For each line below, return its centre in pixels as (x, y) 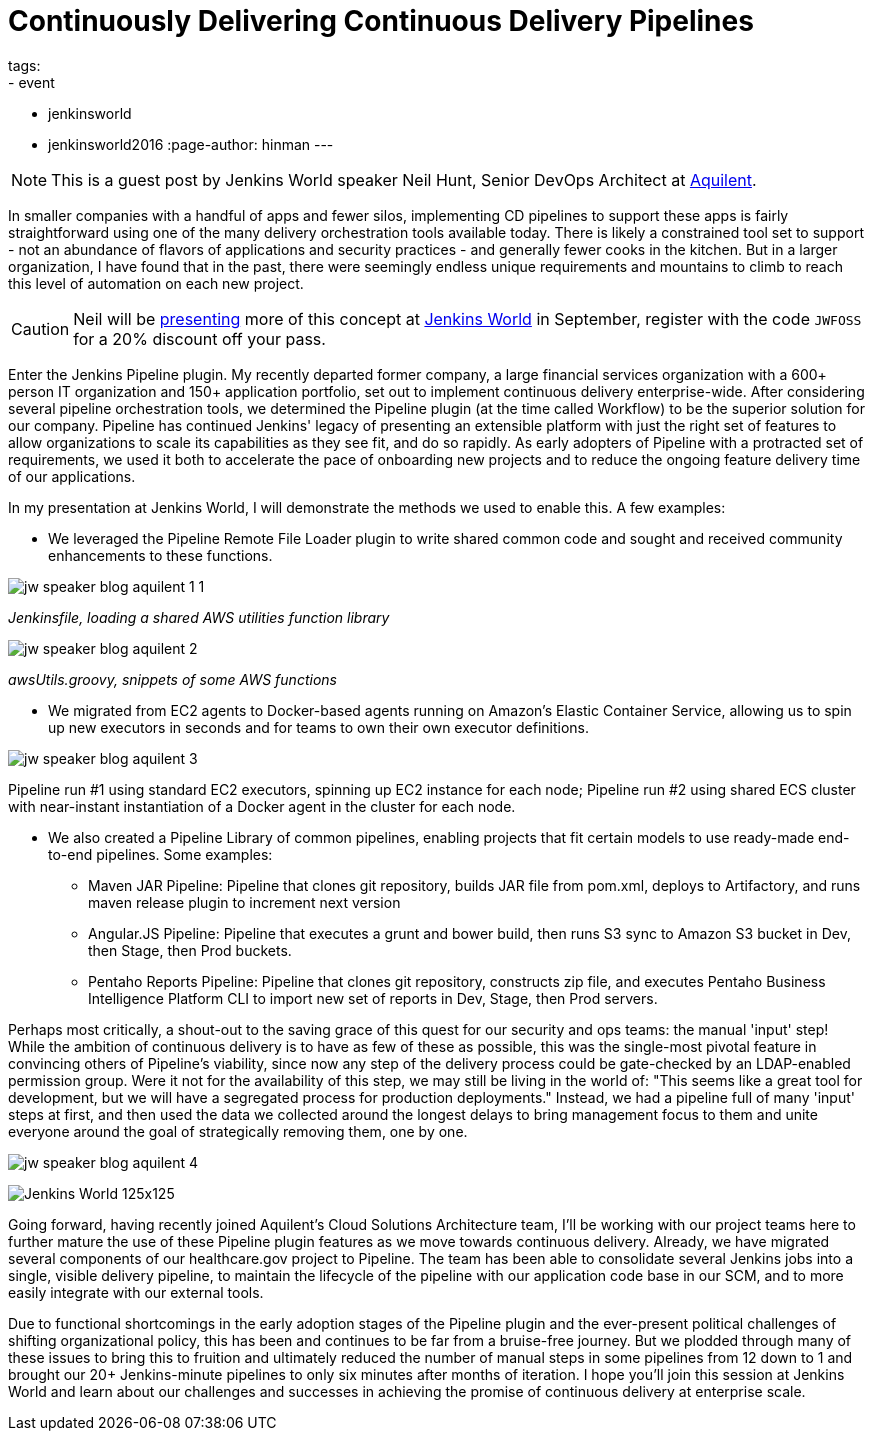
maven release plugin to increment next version (244, 902)
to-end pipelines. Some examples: (160, 854)
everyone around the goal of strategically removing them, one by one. (238, 1131)
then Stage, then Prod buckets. (190, 950)
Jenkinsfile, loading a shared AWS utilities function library (199, 617)
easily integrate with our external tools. (136, 1292)
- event (31, 82)
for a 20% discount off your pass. (199, 338)
